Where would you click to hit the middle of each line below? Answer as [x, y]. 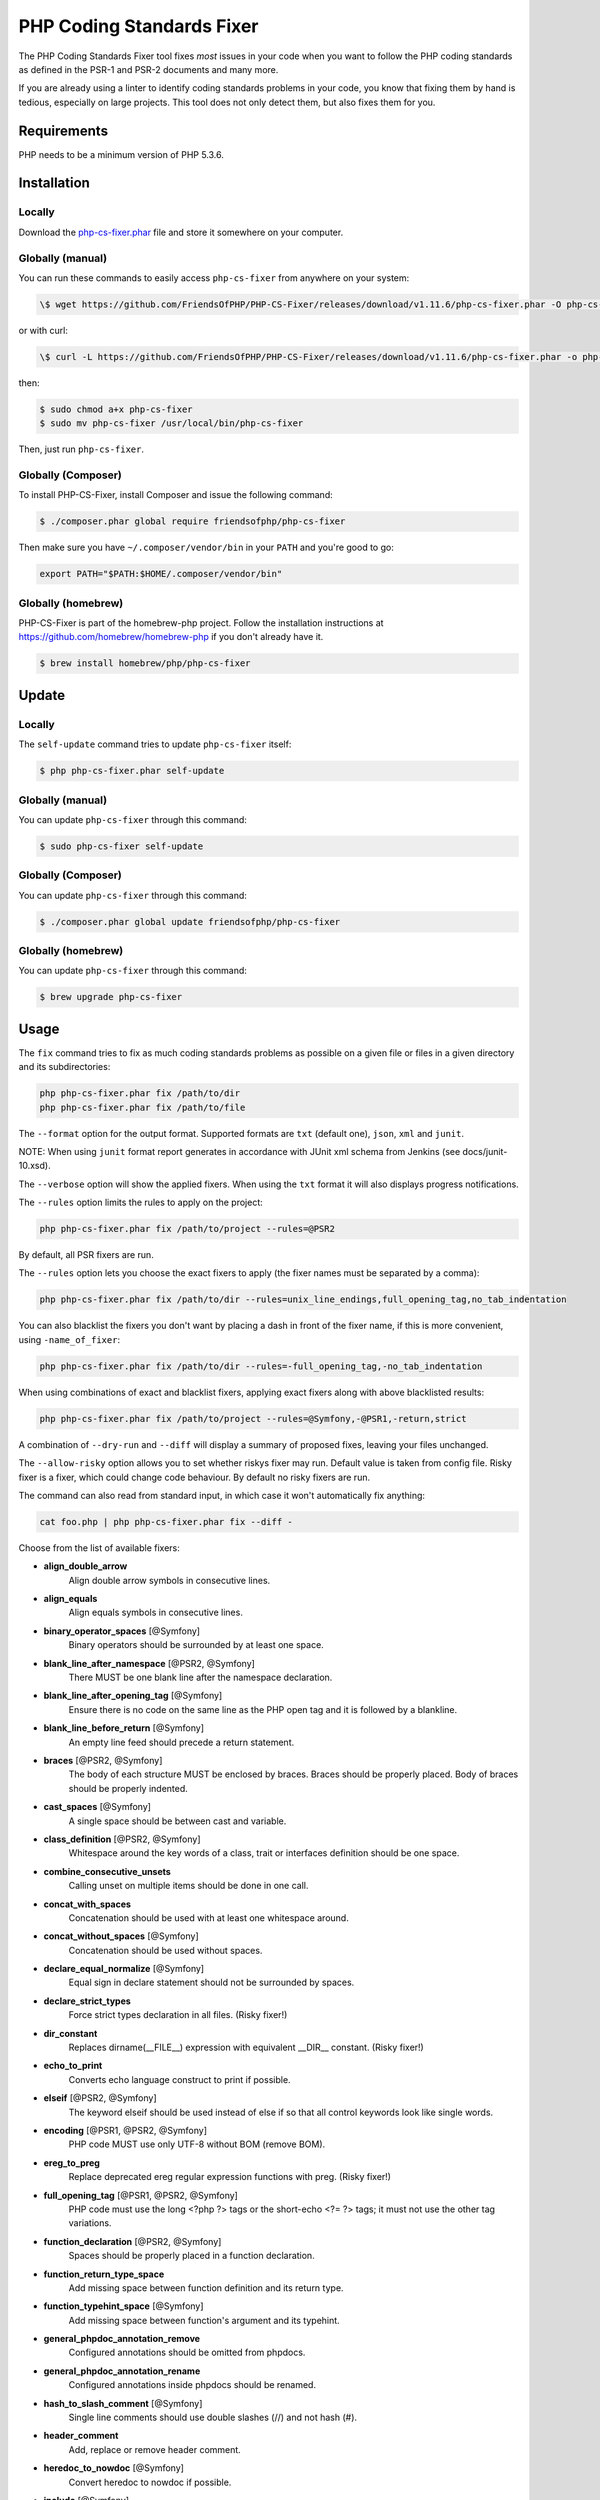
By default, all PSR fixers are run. [86, 1255]
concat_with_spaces [87, 1904]
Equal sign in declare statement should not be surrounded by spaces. [211, 1982]
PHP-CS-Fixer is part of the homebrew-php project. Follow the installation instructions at [201, 623]
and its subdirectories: [64, 1067]
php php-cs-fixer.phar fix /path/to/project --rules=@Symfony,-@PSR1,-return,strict [253, 1418]
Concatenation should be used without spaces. [165, 1950]
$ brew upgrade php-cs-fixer [111, 997]
